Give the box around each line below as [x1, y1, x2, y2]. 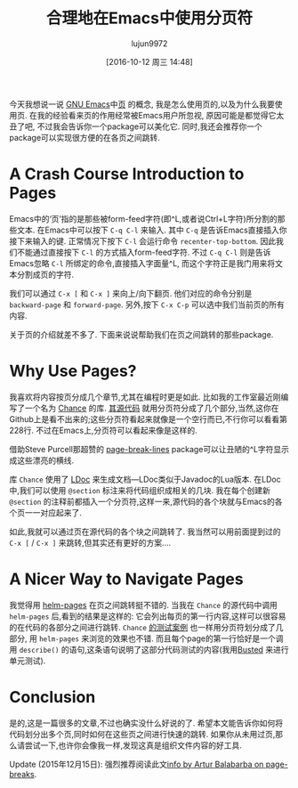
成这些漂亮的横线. [9, 455, 75, 466]
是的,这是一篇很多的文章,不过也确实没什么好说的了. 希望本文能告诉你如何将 [9, 718, 284, 728]
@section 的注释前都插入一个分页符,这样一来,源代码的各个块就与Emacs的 [9, 496, 276, 507]
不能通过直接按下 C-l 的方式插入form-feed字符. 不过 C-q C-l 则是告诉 [16, 247, 271, 257]
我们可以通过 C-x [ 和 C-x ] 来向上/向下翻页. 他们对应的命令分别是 [9, 288, 253, 298]
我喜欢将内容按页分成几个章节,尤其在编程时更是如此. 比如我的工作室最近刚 [9, 391, 282, 402]
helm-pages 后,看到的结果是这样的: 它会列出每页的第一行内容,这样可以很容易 [9, 611, 286, 621]
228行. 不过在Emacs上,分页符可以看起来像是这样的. [9, 425, 197, 435]
